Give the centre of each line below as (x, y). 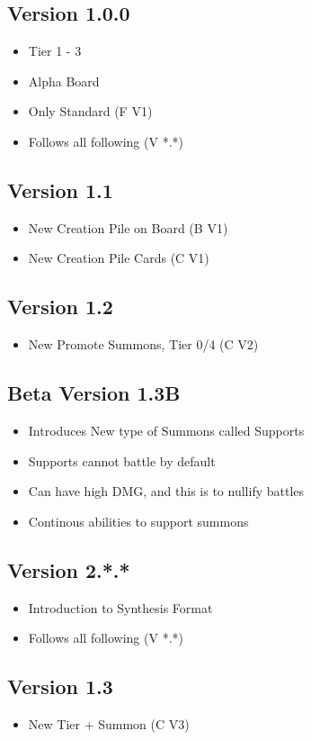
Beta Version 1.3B (94, 393)
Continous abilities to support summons (138, 521)
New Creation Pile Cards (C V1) (119, 258)
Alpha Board (64, 81)
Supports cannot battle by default (122, 460)
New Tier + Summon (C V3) (109, 723)
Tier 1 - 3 (55, 51)
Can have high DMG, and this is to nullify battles (166, 491)
